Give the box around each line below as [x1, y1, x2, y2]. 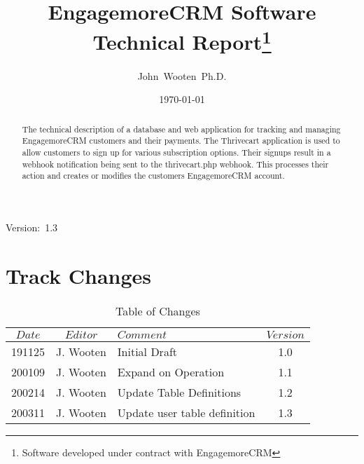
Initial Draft [117, 343, 177, 360]
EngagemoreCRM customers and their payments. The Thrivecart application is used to [22, 135, 340, 146]
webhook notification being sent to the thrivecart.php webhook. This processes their [22, 158, 329, 170]
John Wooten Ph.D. [137, 68, 227, 83]
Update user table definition [117, 404, 255, 421]
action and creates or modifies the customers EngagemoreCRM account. [22, 170, 285, 182]
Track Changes [6, 261, 152, 289]
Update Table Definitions [117, 383, 241, 400]
